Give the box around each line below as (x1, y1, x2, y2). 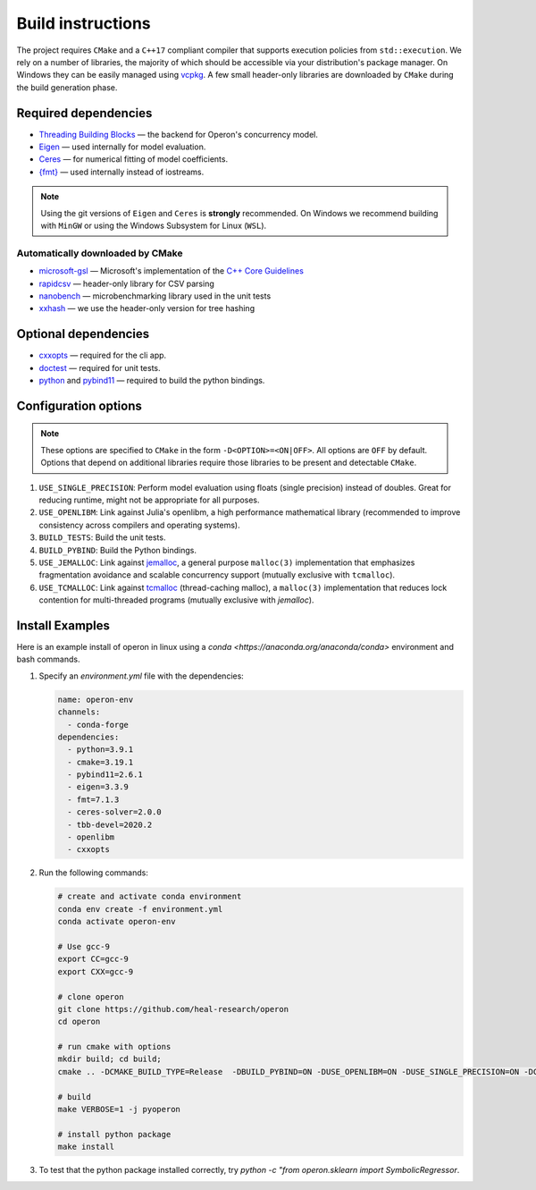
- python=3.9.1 (67, 745, 134, 755)
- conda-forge (67, 720, 130, 730)
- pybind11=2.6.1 (67, 770, 143, 780)
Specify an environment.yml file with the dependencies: (38, 671, 245, 681)
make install (57, 1142, 115, 1152)
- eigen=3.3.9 (67, 782, 130, 792)
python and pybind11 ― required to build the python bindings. (38, 375, 265, 385)
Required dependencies (16, 105, 153, 121)
